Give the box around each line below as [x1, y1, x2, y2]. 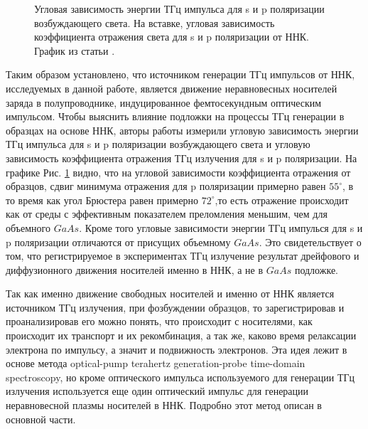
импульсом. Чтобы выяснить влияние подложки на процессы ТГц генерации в [6, 109, 345, 124]
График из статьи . [34, 43, 115, 58]
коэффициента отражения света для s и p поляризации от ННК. [34, 29, 309, 44]
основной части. [6, 411, 76, 426]
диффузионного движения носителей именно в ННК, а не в [6, 262, 264, 277]
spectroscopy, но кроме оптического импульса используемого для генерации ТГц [6, 369, 355, 384]
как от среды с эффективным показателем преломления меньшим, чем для [6, 206, 328, 221]
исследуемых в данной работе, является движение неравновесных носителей [6, 80, 337, 95]
